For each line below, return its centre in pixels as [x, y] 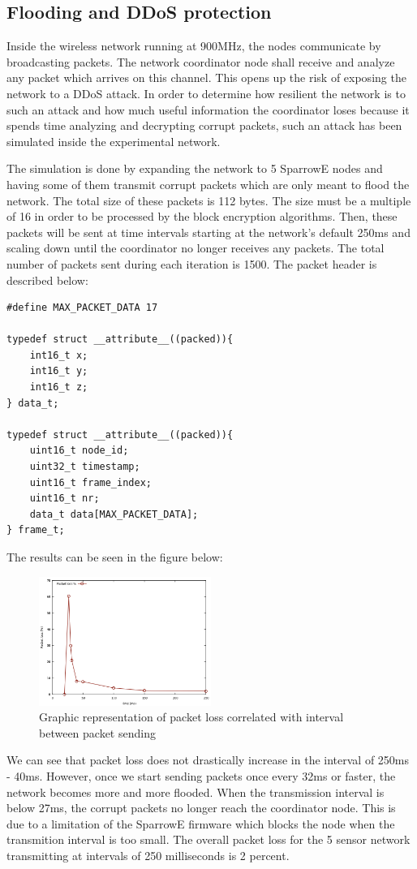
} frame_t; [36, 530]
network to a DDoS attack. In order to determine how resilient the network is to [206, 93]
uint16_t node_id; [79, 451]
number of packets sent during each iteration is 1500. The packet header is [192, 263]
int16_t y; [59, 371]
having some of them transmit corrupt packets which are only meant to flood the [208, 184]
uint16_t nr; [64, 499]
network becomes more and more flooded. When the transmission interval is [196, 792]
